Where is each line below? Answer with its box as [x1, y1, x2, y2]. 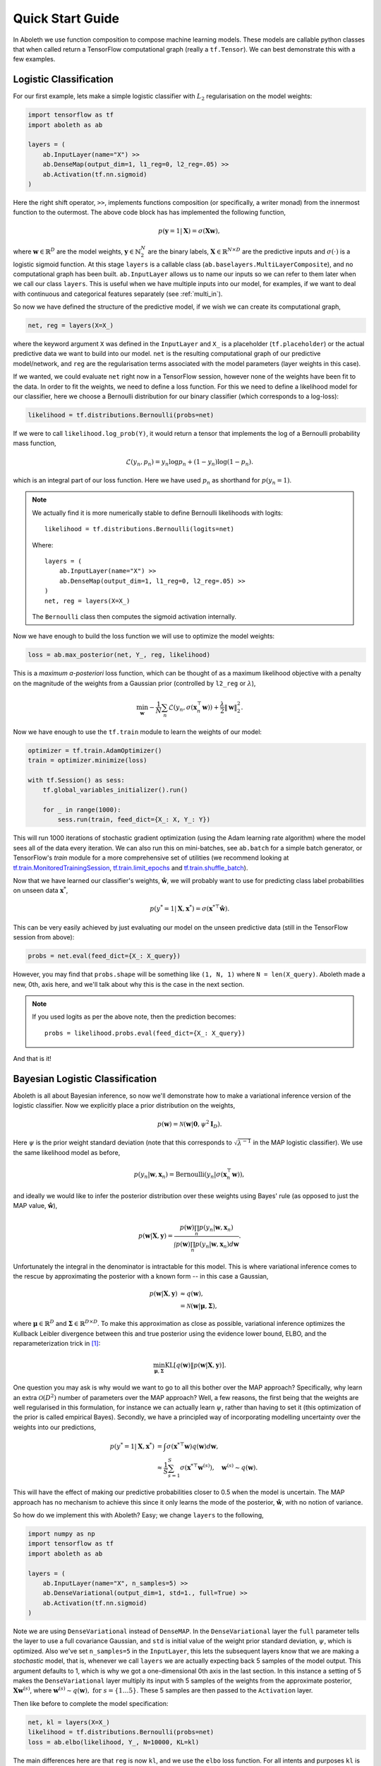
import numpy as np [28, 1529, 95, 1538]
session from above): [13, 933, 75, 942]
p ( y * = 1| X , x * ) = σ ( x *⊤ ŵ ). [149, 903, 230, 913]
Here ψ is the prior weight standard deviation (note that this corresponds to [13, 1138, 233, 1147]
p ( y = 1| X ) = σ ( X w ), [157, 227, 220, 235]
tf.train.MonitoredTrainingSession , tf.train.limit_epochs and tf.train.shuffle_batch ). [13, 863, 248, 872]
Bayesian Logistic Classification [13, 1073, 157, 1084]
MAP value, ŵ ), [13, 1202, 58, 1210]
